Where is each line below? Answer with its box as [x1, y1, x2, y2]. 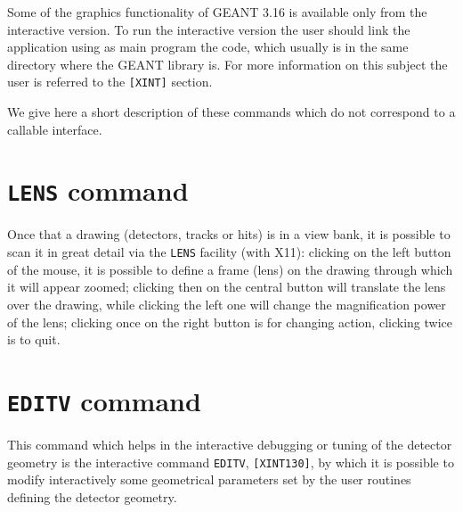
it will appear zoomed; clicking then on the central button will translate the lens [7, 277, 446, 296]
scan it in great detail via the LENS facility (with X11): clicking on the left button [7, 243, 451, 261]
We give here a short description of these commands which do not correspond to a [7, 103, 456, 121]
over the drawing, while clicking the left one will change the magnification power [7, 294, 446, 313]
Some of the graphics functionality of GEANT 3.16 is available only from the [7, 3, 427, 21]
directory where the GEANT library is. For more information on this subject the [7, 54, 448, 73]
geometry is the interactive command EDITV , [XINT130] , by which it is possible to [7, 452, 454, 471]
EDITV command [7, 382, 201, 418]
